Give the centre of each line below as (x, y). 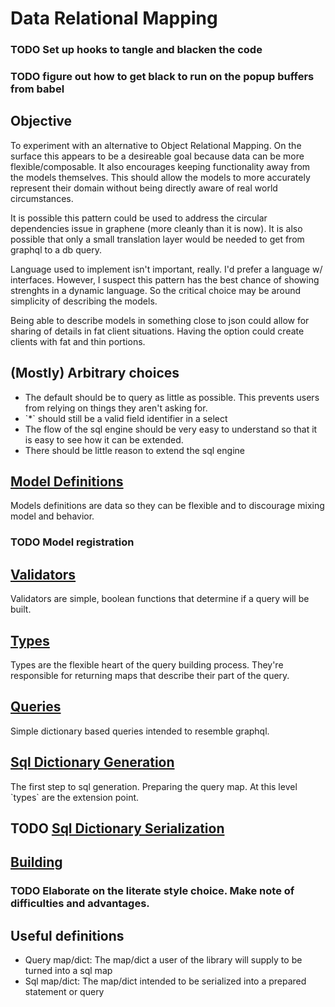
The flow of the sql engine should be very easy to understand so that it (171, 429)
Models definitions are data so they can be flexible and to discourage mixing (167, 506)
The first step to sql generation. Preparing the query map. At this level (154, 786)
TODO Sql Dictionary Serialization (117, 828)
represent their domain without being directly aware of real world (144, 188)
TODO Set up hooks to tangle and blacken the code (136, 50)
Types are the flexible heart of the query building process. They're (147, 665)
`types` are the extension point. (75, 797)
